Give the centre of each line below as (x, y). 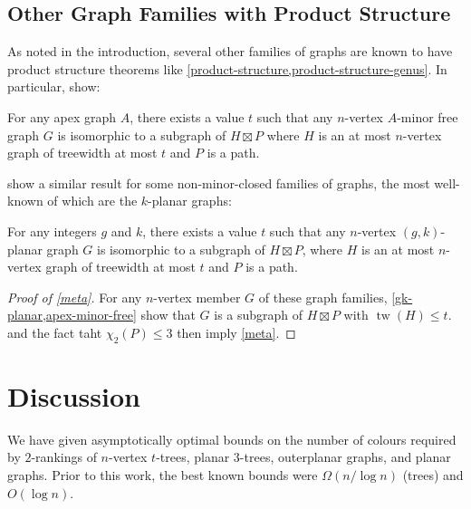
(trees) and (433, 475)
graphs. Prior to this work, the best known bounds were (163, 475)
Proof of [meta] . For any (75, 297)
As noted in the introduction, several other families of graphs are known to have (230, 51)
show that (168, 315)
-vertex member (197, 297)
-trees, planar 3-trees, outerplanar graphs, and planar (303, 457)
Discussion (74, 395)
